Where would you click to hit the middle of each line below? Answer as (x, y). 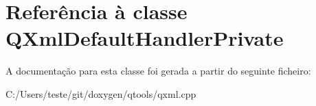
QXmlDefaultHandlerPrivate (145, 38)
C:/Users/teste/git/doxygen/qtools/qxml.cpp (101, 93)
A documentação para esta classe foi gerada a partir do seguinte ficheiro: (158, 71)
